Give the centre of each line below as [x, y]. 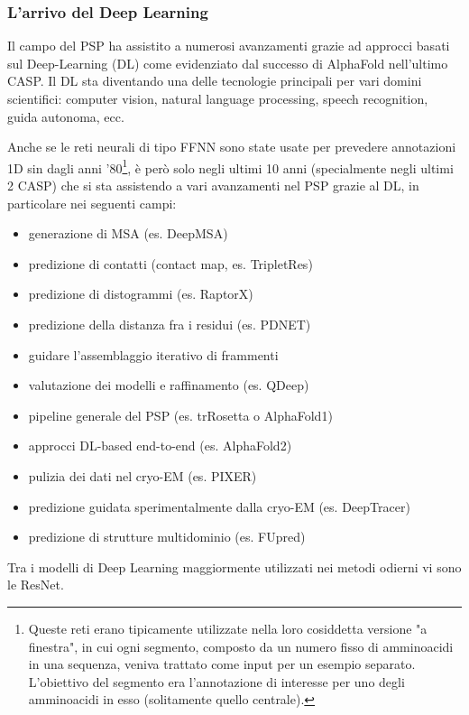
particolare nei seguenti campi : [92, 203]
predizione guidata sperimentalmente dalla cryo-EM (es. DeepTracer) [219, 506]
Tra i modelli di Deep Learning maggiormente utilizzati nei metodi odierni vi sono [234, 566]
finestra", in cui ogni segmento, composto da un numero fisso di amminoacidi [241, 646]
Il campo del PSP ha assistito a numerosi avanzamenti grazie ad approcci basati [229, 46]
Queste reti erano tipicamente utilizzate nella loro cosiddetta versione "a [228, 628]
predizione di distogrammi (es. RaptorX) [141, 294]
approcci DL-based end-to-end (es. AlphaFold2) [160, 446]
